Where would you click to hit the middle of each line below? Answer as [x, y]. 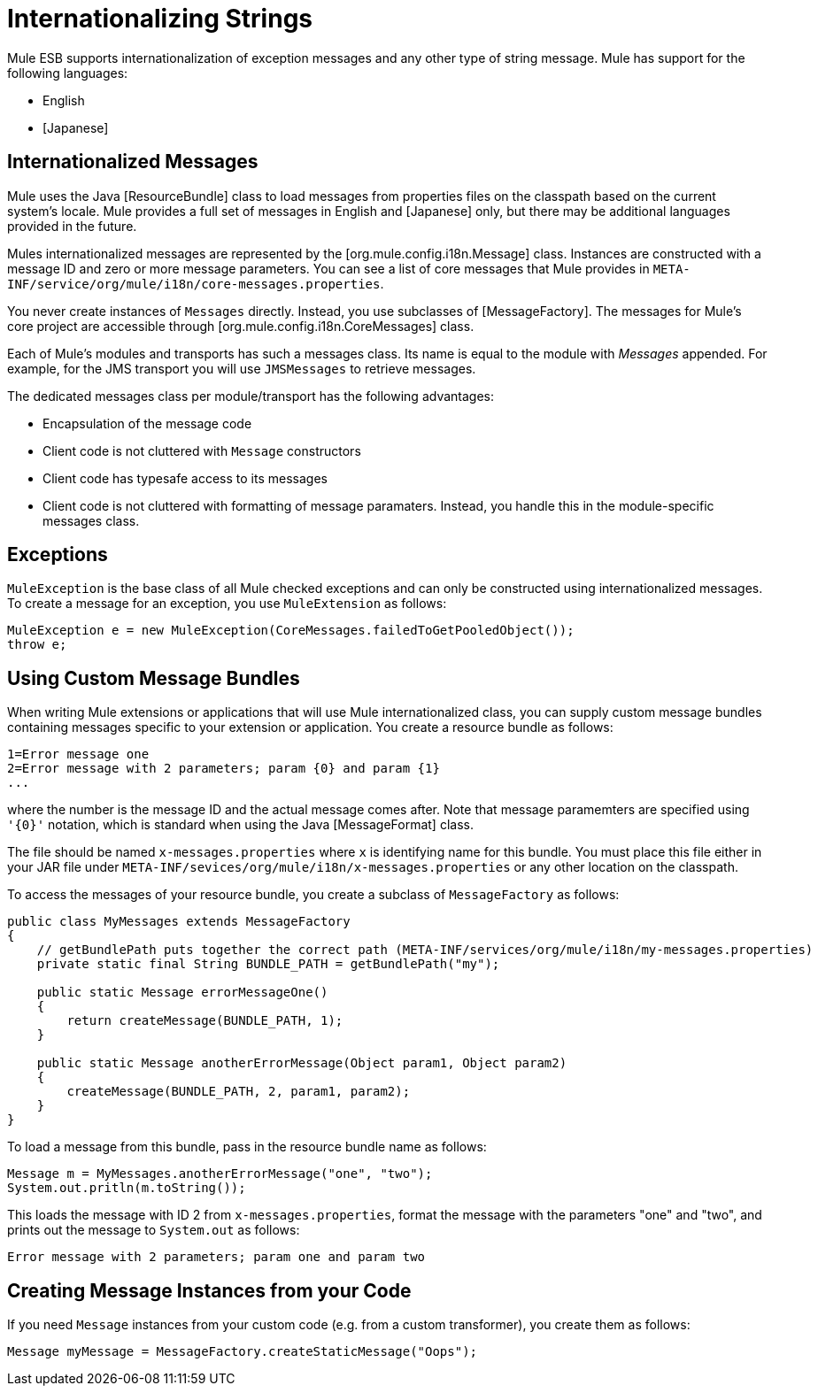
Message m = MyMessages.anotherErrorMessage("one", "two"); [220, 1174]
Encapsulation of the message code [147, 423]
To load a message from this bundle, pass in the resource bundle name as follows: [247, 1147]
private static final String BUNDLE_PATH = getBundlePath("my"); [268, 964]
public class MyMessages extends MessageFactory [179, 922]
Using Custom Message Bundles [154, 678]
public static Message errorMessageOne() [182, 993]
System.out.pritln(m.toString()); [127, 1188]
